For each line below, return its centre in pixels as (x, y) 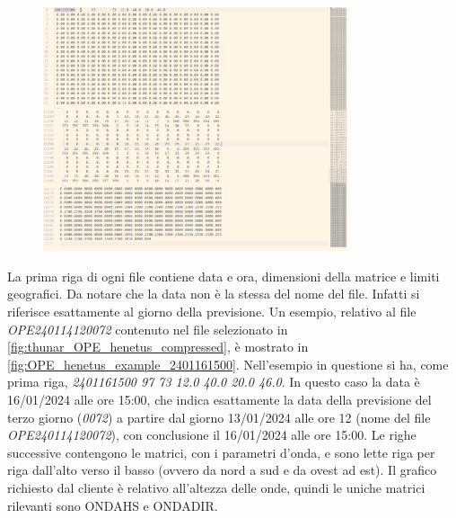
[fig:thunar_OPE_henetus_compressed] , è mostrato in (158, 347)
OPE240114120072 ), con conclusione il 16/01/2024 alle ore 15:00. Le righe (212, 435)
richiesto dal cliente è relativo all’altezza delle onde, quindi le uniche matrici (216, 487)
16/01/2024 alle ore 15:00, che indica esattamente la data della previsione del (219, 400)
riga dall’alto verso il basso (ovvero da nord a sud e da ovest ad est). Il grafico (222, 470)
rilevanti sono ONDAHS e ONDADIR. (113, 505)
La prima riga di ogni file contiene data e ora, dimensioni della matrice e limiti (224, 276)
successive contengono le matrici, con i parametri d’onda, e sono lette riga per (221, 452)
